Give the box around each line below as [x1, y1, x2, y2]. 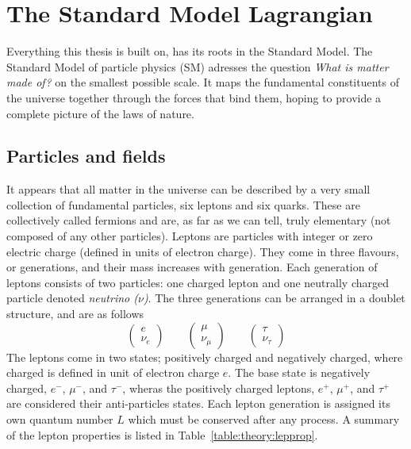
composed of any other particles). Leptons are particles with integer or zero [6, 228, 373, 244]
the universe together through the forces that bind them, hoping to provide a [6, 89, 382, 106]
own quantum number [6, 411, 113, 428]
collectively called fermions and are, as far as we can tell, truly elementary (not [6, 212, 391, 228]
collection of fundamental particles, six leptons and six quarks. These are [6, 196, 360, 213]
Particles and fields [6, 144, 166, 168]
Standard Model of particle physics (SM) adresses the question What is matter [6, 58, 389, 75]
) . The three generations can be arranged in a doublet [143, 290, 405, 306]
